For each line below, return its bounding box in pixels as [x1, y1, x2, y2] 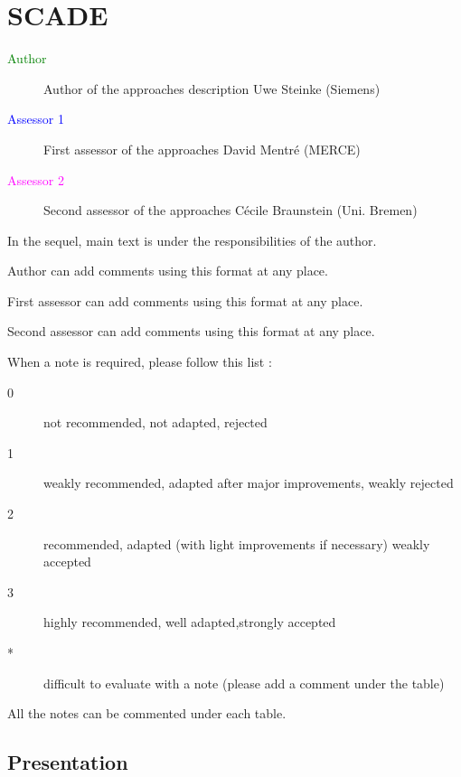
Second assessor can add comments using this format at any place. [7, 322, 375, 341]
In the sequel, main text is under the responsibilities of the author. [7, 230, 377, 249]
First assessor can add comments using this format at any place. [7, 291, 363, 310]
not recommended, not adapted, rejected [43, 413, 268, 432]
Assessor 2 [7, 170, 64, 189]
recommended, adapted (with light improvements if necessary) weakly [43, 534, 430, 553]
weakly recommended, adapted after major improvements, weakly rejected [43, 473, 454, 492]
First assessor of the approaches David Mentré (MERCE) [43, 139, 361, 158]
